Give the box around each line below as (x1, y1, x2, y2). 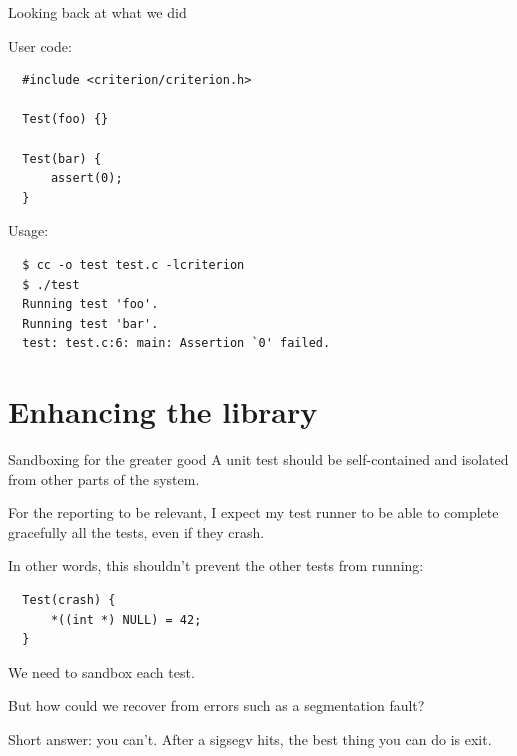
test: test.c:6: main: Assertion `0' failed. (22, 336, 331, 351)
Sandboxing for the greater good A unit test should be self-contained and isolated (8, 449, 509, 470)
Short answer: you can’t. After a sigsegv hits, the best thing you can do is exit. (8, 728, 492, 749)
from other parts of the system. (8, 468, 200, 489)
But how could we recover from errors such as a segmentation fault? (8, 695, 425, 716)
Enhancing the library (8, 391, 318, 432)
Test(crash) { (22, 593, 116, 607)
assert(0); (50, 171, 123, 186)
